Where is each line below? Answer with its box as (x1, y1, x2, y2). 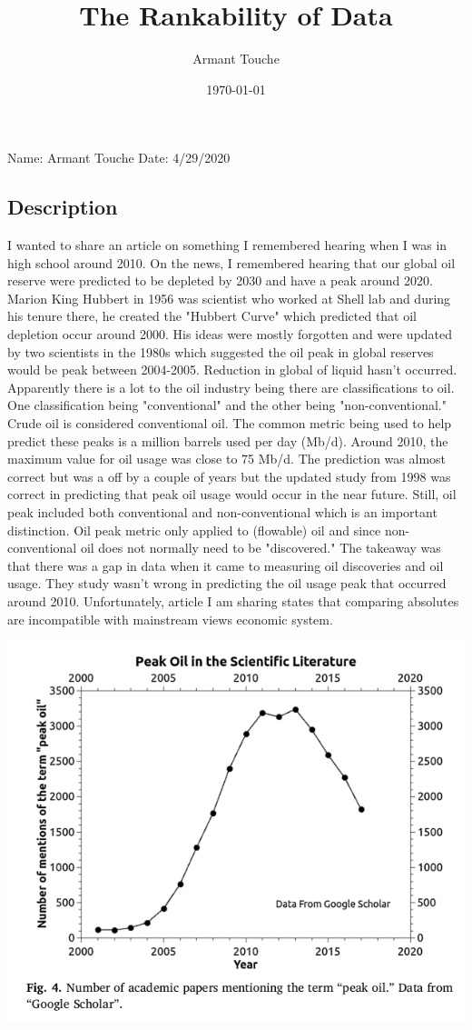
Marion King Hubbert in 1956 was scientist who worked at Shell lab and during (7, 288, 451, 307)
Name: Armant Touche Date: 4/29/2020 (7, 148, 231, 167)
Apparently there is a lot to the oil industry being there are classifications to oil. (7, 377, 455, 396)
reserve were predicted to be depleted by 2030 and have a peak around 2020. (7, 271, 433, 290)
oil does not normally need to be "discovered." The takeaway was (80, 538, 441, 557)
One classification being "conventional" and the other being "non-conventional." (7, 395, 447, 415)
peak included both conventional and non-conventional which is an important (7, 503, 438, 522)
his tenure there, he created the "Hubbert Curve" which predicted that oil (7, 306, 418, 325)
